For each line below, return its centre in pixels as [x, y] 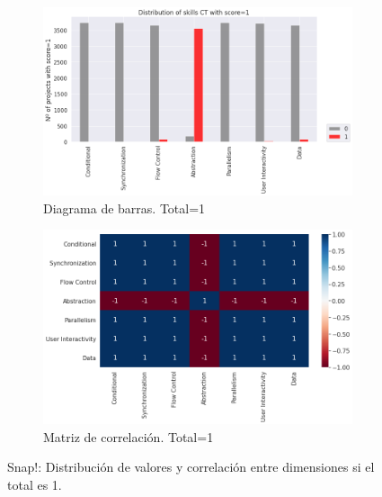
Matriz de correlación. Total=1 [129, 436]
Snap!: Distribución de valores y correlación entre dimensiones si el [191, 467]
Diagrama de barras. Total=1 [124, 208]
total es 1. [35, 484]
